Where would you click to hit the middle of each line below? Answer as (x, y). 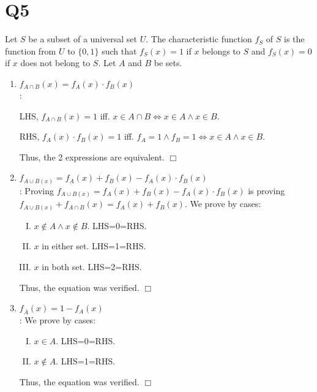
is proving (267, 190)
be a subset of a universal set (83, 39)
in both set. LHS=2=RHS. (92, 267)
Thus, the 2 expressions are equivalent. (92, 156)
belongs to (221, 51)
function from (31, 51)
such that (119, 51)
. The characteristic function (199, 39)
